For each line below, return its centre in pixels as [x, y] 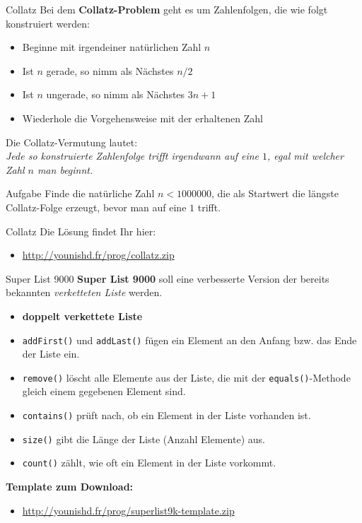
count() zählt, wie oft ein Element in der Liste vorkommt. [149, 463]
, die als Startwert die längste [275, 193]
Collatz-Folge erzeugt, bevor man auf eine [96, 207]
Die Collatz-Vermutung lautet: [72, 142]
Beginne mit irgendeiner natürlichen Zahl [112, 47]
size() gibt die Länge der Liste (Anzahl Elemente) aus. [144, 439]
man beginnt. [65, 169]
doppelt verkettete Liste [82, 316]
